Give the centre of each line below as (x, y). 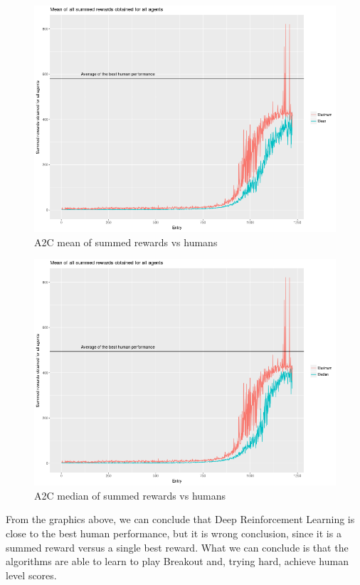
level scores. (31, 575)
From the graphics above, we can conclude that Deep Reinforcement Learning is (180, 519)
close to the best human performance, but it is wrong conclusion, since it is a (174, 533)
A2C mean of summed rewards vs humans (126, 242)
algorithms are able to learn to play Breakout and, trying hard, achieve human (177, 561)
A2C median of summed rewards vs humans (130, 495)
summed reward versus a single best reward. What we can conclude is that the (177, 547)
